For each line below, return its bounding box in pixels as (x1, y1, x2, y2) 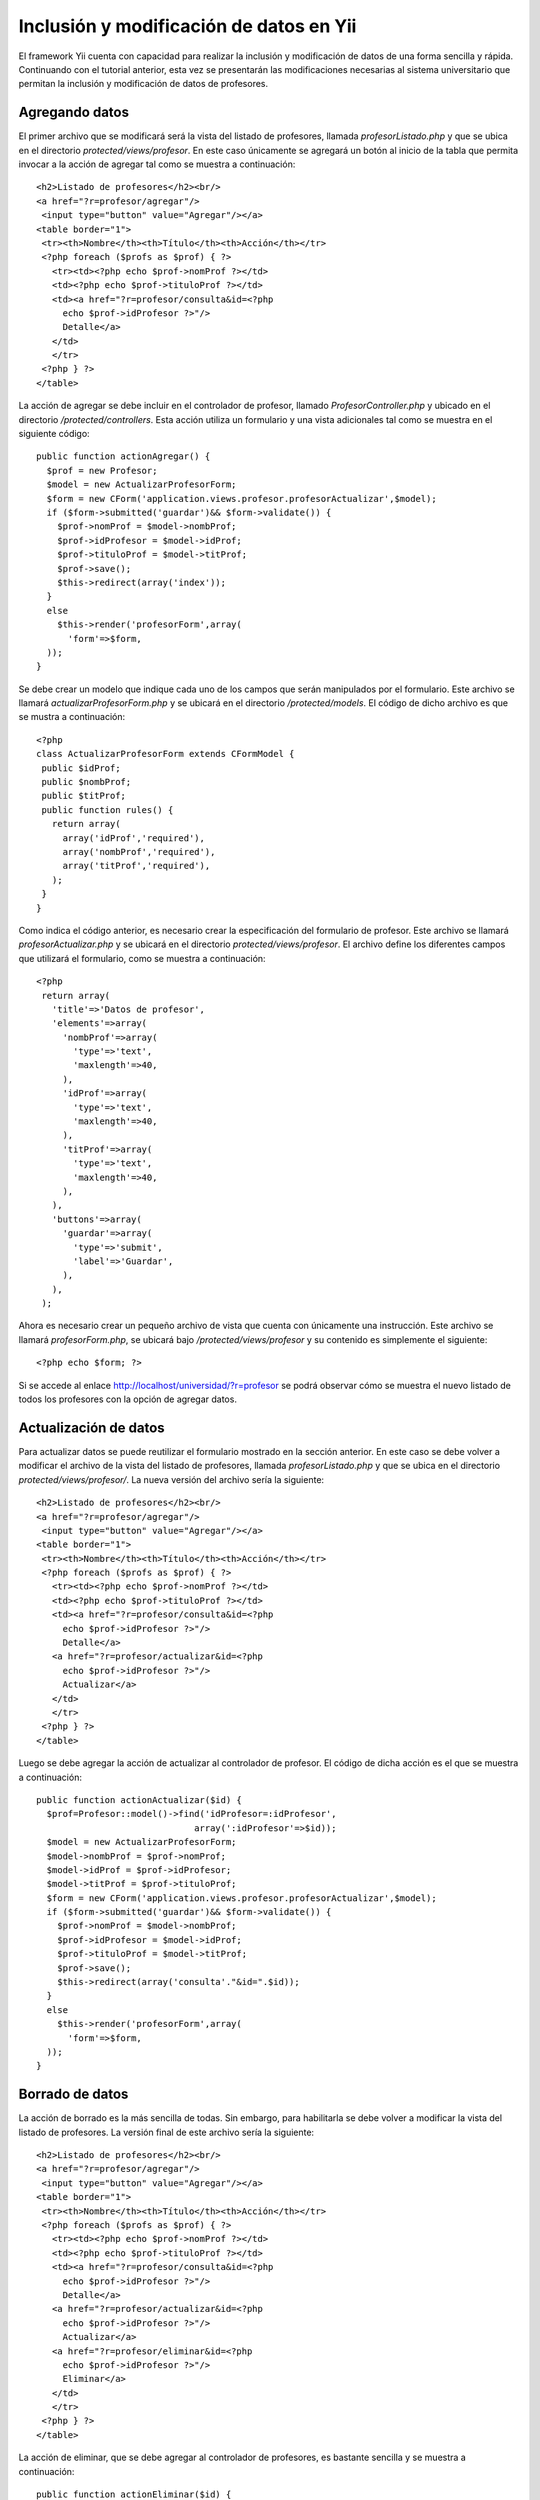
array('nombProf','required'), (62, 846, 216, 857)
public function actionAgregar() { (36, 451, 211, 462)
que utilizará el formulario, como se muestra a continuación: (18, 952, 266, 964)
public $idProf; (41, 762, 121, 774)
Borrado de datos (18, 2086, 129, 2103)
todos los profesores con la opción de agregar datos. (18, 1393, 237, 1405)
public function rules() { (41, 804, 174, 815)
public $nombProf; (41, 776, 132, 788)
